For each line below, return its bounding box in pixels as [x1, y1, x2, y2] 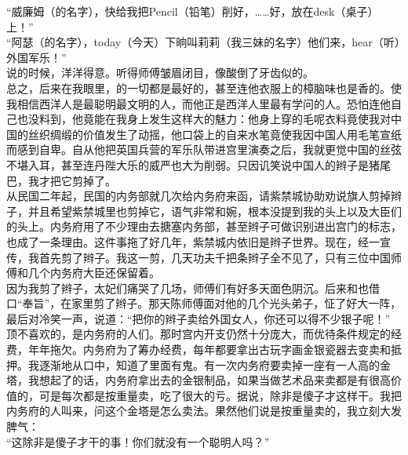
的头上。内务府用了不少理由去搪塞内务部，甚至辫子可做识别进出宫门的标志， [6, 218, 402, 235]
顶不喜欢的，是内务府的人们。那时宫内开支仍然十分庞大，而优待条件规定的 [6, 326, 391, 342]
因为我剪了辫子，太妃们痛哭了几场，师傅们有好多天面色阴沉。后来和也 [6, 279, 369, 296]
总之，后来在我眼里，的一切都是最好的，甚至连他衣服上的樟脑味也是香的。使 [6, 79, 402, 96]
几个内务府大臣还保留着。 [27, 264, 160, 281]
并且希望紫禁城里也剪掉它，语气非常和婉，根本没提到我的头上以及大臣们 [27, 202, 402, 219]
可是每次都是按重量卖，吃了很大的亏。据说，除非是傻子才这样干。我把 [38, 387, 402, 403]
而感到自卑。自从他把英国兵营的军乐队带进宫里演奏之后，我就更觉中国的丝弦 [6, 141, 402, 158]
